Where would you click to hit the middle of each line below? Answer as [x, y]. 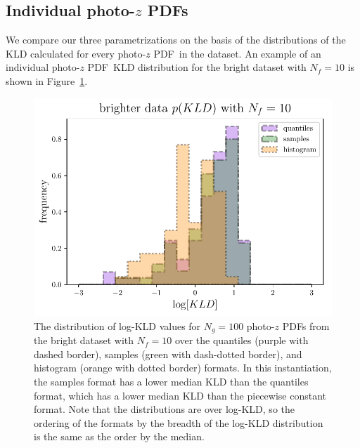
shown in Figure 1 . [47, 80]
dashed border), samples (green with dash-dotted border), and [168, 354]
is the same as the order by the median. [119, 436]
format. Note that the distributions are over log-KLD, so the [164, 409]
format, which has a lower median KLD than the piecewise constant [180, 395]
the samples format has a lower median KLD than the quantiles [171, 381]
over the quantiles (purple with [242, 340]
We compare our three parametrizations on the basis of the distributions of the [176, 40]
